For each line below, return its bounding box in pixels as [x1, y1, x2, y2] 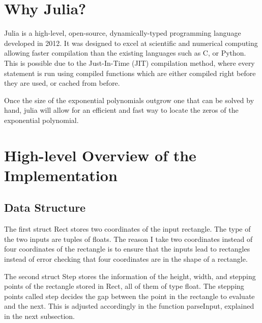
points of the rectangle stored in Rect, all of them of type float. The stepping [4, 281, 244, 291]
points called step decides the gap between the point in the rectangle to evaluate [4, 290, 255, 301]
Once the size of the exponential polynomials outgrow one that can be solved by [4, 94, 254, 105]
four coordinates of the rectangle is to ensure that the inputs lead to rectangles [4, 243, 250, 254]
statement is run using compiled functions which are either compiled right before [4, 67, 256, 78]
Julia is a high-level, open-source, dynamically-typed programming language [4, 28, 241, 38]
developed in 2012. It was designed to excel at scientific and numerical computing [4, 37, 258, 48]
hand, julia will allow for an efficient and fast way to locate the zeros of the [4, 105, 239, 115]
